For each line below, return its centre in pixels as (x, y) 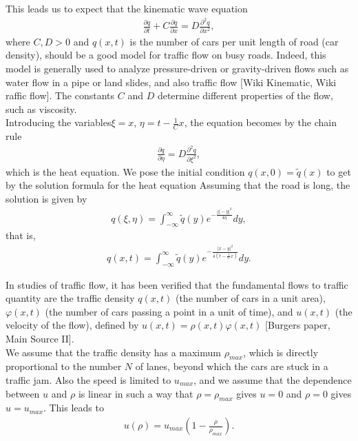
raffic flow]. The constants (60, 95)
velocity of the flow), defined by (72, 325)
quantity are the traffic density (70, 298)
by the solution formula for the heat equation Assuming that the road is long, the (178, 185)
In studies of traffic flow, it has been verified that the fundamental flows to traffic (177, 284)
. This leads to (73, 408)
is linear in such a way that (136, 393)
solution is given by (46, 198)
